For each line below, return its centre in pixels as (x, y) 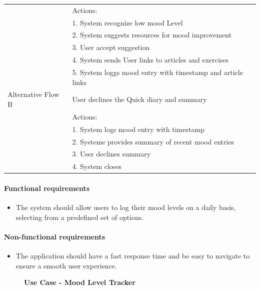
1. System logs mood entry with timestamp (138, 129)
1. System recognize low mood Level (127, 22)
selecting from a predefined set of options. (80, 217)
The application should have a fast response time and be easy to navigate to (133, 256)
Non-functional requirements (55, 236)
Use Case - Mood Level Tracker (80, 282)
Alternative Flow (33, 94)
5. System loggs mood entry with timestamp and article (157, 72)
